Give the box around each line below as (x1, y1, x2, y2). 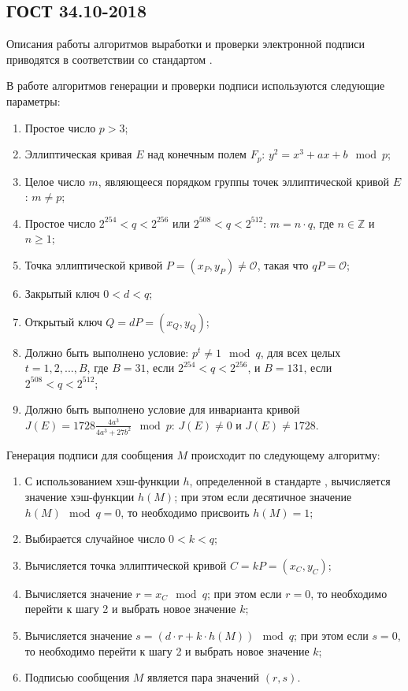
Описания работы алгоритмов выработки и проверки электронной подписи (6, 35, 365, 52)
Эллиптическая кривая (24, 146, 132, 162)
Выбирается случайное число (24, 530, 165, 547)
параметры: (6, 92, 61, 109)
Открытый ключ (24, 313, 102, 329)
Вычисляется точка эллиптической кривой (24, 556, 227, 573)
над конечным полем (147, 146, 247, 162)
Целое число (24, 173, 85, 189)
